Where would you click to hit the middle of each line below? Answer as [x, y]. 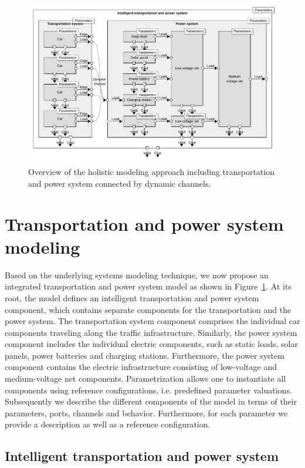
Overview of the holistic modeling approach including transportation [151, 172]
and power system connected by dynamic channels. [120, 183]
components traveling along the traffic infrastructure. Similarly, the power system [151, 332]
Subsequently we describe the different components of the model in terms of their [151, 401]
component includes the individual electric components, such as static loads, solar [151, 344]
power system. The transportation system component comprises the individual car [152, 321]
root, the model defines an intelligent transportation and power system [132, 297]
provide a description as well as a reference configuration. [108, 424]
